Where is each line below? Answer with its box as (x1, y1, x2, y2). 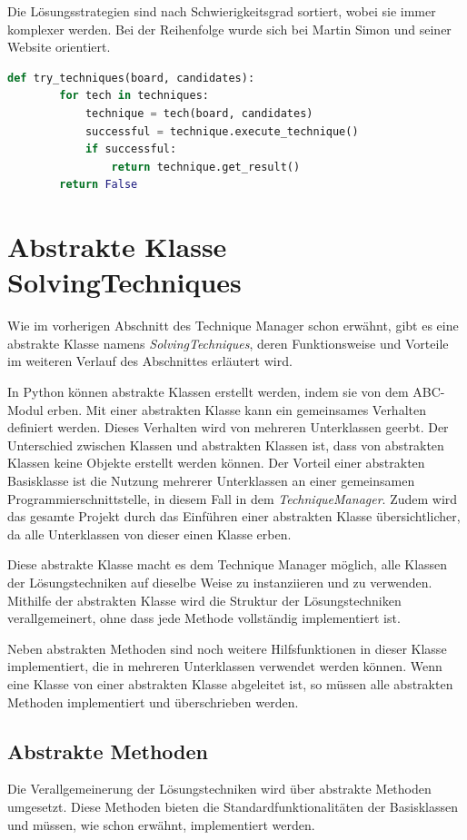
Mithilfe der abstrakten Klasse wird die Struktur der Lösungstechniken (7, 590, 402, 609)
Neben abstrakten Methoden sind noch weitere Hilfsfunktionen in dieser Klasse (7, 638, 447, 657)
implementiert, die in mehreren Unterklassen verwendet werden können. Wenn (7, 657, 442, 676)
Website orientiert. (7, 37, 111, 56)
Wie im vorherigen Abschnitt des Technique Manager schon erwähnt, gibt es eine (7, 316, 459, 335)
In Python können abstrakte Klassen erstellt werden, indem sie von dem (7, 382, 409, 401)
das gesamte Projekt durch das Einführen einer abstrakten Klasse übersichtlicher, (7, 507, 461, 526)
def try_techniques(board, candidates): (7, 71, 255, 84)
